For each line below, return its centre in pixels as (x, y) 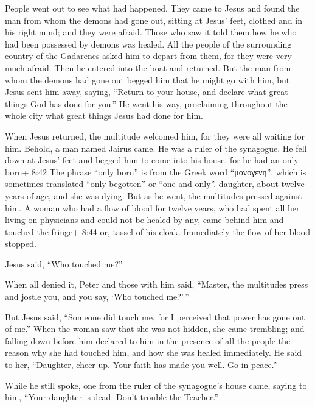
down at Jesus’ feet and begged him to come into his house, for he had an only (152, 160)
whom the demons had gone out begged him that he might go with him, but (147, 80)
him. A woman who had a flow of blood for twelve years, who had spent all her (152, 207)
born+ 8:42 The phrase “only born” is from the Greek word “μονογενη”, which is (156, 172)
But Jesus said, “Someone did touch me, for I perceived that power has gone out (155, 317)
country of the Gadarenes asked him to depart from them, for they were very (148, 56)
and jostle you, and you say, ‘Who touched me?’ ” (97, 296)
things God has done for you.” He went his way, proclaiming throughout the (146, 103)
